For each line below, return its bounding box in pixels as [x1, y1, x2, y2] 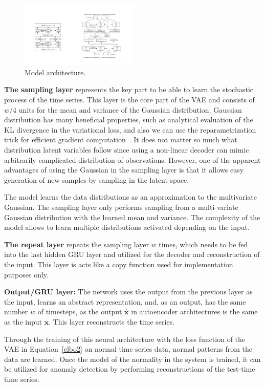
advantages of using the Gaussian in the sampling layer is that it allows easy [4, 164, 244, 175]
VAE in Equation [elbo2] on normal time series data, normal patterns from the [4, 344, 253, 354]
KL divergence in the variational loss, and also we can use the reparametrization [4, 124, 256, 135]
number [4, 306, 28, 317]
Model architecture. [25, 67, 86, 77]
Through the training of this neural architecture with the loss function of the [4, 333, 246, 344]
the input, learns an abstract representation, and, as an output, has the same [4, 296, 246, 307]
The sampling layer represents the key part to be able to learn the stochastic [4, 84, 253, 95]
